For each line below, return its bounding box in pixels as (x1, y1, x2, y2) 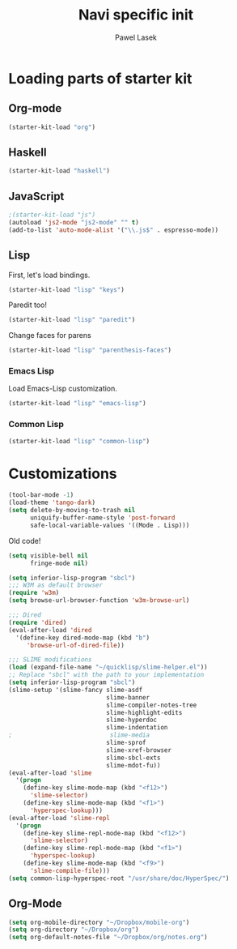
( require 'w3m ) (8, 589, 60, 597)
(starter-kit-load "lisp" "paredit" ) (8, 316, 136, 324)
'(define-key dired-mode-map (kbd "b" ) (15, 634, 150, 642)
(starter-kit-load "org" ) (8, 123, 95, 131)
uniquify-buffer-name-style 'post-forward (29, 514, 176, 522)
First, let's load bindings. (8, 270, 91, 280)
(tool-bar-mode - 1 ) (8, 491, 74, 499)
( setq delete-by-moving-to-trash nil (8, 507, 136, 515)
